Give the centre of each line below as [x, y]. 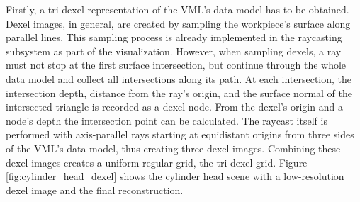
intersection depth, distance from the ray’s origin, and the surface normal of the [179, 92]
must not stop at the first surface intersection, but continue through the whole [176, 65]
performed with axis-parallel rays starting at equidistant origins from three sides [180, 134]
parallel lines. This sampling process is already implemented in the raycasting [174, 37]
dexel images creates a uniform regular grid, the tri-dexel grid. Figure [157, 162]
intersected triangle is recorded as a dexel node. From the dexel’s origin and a [174, 107]
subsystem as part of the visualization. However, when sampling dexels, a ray [174, 51]
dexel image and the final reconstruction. [95, 190]
